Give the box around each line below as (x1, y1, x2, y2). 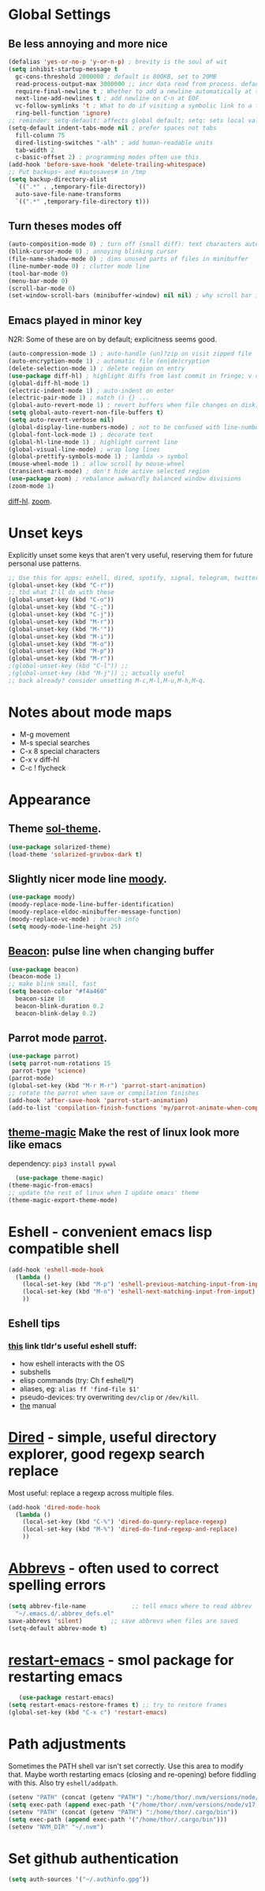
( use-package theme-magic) (15, 1174, 104, 1182)
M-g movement (19, 729, 70, 739)
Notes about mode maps (8, 703, 172, 721)
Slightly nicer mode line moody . (8, 872, 167, 886)
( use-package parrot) (8, 1053, 80, 1060)
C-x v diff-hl (19, 755, 60, 764)
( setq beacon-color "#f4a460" (8, 988, 108, 996)
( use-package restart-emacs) (18, 1693, 114, 1702)
